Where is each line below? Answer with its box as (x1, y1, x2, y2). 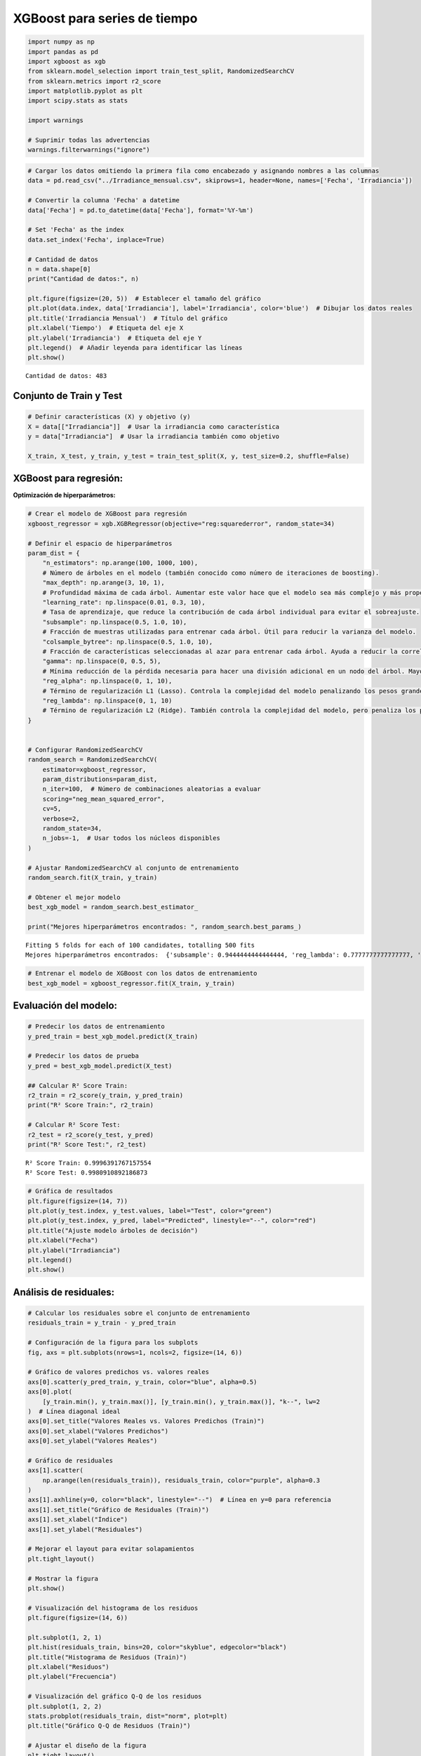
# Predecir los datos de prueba (27, 1052, 140, 1060)
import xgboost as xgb (27, 57, 106, 65)
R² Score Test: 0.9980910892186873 (25, 1169, 148, 1177)
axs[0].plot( (27, 1388, 73, 1396)
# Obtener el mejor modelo (27, 893, 121, 901)
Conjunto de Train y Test (13, 390, 123, 402)
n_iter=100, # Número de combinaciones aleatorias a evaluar (42, 785, 261, 793)
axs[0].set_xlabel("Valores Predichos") (27, 1427, 168, 1435)
